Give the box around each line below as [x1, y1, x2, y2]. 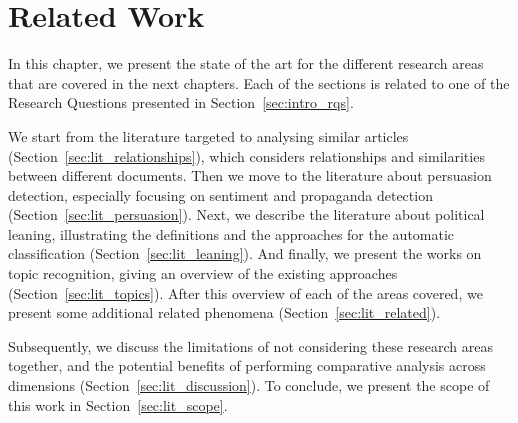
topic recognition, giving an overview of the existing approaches [8, 263, 398, 284]
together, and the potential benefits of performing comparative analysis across [8, 355, 486, 376]
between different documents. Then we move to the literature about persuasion [8, 165, 492, 186]
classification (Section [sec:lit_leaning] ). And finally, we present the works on [8, 243, 482, 264]
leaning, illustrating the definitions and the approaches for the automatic [8, 223, 455, 244]
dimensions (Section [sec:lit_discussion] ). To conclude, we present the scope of [8, 375, 490, 396]
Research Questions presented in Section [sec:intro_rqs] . [8, 92, 354, 113]
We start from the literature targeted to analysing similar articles [8, 125, 409, 146]
